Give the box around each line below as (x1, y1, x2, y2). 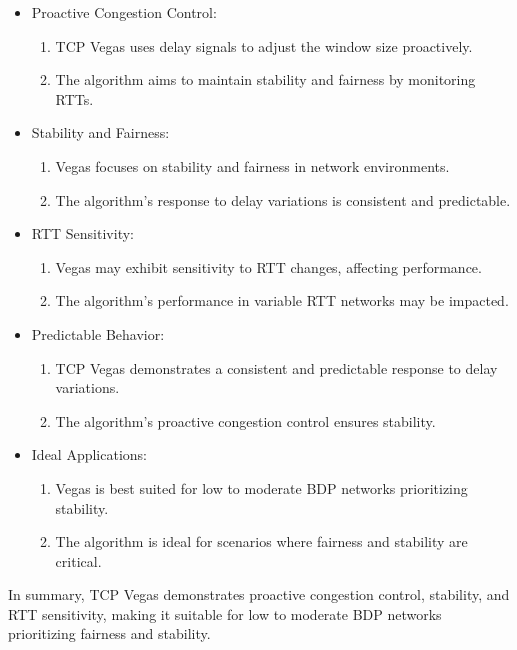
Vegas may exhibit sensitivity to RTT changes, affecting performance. (55, 256, 482, 277)
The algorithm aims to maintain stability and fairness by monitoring (55, 69, 476, 90)
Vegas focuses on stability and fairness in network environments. (55, 155, 450, 176)
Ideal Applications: (31, 444, 148, 465)
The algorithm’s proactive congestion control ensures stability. (55, 410, 436, 431)
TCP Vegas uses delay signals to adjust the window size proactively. (55, 35, 473, 56)
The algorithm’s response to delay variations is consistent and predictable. (55, 189, 511, 210)
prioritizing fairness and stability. (8, 623, 211, 644)
